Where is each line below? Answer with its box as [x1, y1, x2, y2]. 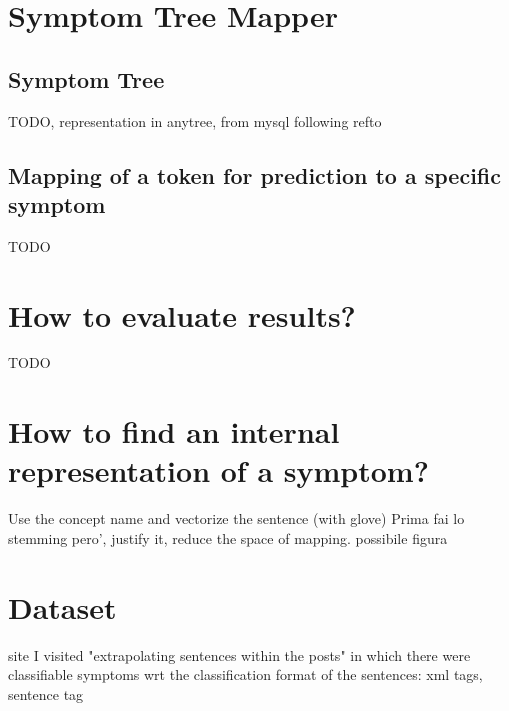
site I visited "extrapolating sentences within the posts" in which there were [8, 644, 471, 665]
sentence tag [8, 683, 84, 704]
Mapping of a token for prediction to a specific [8, 159, 501, 190]
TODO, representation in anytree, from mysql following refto [8, 110, 382, 131]
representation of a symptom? [8, 450, 429, 491]
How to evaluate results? [8, 294, 356, 335]
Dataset [8, 586, 117, 627]
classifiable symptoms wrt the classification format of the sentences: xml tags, [8, 664, 483, 685]
